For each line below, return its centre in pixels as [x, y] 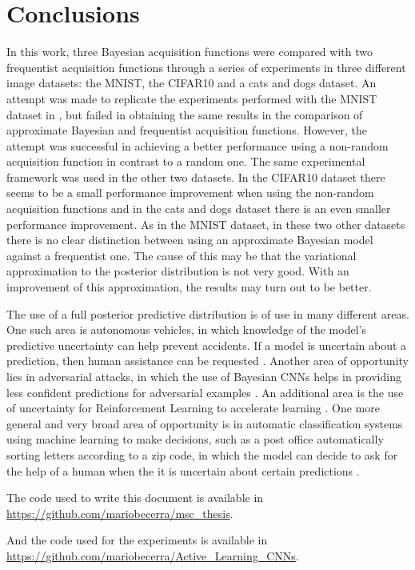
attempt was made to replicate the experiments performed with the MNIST [192, 98]
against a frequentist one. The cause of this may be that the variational [182, 255]
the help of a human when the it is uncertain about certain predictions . [183, 470]
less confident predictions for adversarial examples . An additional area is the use [205, 392]
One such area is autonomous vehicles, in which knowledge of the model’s [186, 329]
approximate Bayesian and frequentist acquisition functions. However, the [187, 130]
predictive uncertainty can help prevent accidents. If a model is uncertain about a [207, 345]
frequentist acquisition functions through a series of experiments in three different [206, 67]
